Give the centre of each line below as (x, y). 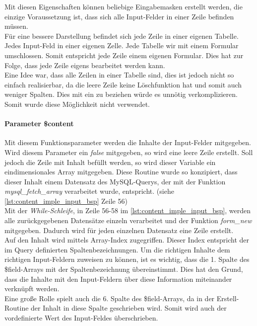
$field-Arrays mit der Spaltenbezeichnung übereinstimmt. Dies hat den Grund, (124, 269)
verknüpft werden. (32, 288)
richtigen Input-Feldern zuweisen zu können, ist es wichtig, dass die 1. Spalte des (127, 259)
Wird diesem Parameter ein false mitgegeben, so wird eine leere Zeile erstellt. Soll (129, 152)
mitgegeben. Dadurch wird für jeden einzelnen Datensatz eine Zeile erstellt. (119, 230)
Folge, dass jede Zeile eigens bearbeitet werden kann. (85, 65)
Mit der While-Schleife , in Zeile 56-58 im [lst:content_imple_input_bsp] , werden (128, 210)
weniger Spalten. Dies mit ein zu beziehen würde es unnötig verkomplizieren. (121, 94)
